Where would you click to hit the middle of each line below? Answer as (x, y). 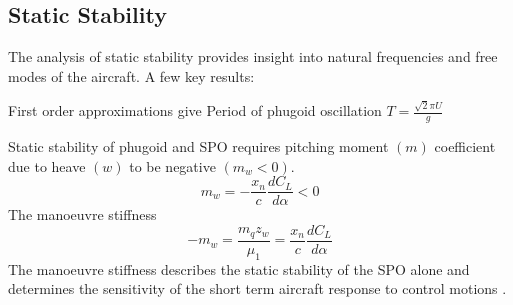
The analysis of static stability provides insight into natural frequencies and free (253, 56)
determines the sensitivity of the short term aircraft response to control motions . (257, 288)
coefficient (465, 145)
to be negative (172, 165)
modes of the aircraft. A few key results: (131, 75)
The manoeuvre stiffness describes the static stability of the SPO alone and (239, 268)
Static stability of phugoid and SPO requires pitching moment (198, 145)
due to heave (47, 165)
